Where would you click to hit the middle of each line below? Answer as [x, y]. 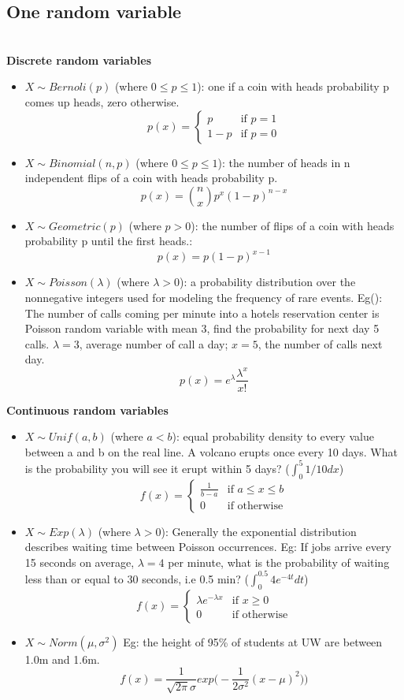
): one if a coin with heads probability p [293, 86]
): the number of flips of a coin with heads [293, 225]
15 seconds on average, [80, 562]
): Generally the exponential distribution [259, 531]
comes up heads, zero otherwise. [102, 101]
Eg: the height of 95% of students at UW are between [253, 641]
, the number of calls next [320, 343]
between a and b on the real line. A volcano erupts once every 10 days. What [211, 451]
